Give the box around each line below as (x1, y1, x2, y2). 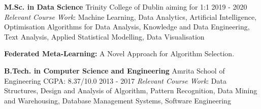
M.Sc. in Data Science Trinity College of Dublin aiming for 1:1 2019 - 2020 (4, 2, 247, 12)
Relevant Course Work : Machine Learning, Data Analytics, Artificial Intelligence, (4, 11, 257, 22)
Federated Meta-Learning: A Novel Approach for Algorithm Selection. (4, 48, 235, 59)
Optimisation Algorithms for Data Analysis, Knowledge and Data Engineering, (4, 21, 250, 32)
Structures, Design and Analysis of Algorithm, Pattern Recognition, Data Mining (4, 85, 257, 96)
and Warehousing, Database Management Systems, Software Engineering (4, 95, 231, 105)
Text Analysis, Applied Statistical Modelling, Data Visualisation (4, 31, 205, 42)
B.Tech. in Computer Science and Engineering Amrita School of (4, 65, 225, 76)
